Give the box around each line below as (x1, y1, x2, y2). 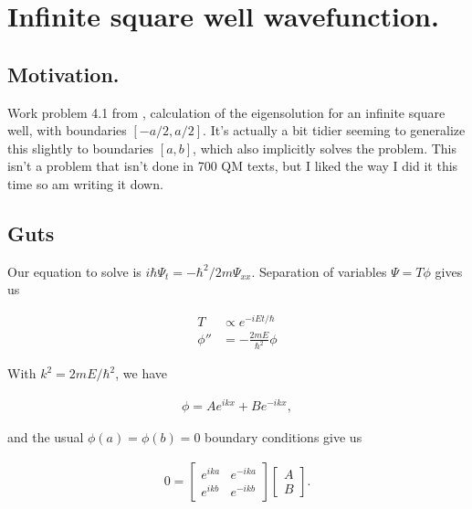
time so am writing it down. (7, 174, 163, 193)
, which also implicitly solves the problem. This (193, 138, 456, 157)
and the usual (7, 428, 84, 447)
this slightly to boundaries (7, 138, 154, 157)
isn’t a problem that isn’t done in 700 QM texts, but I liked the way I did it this (7, 156, 458, 175)
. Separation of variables (251, 261, 387, 281)
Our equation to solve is (7, 261, 142, 281)
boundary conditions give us (205, 428, 362, 447)
